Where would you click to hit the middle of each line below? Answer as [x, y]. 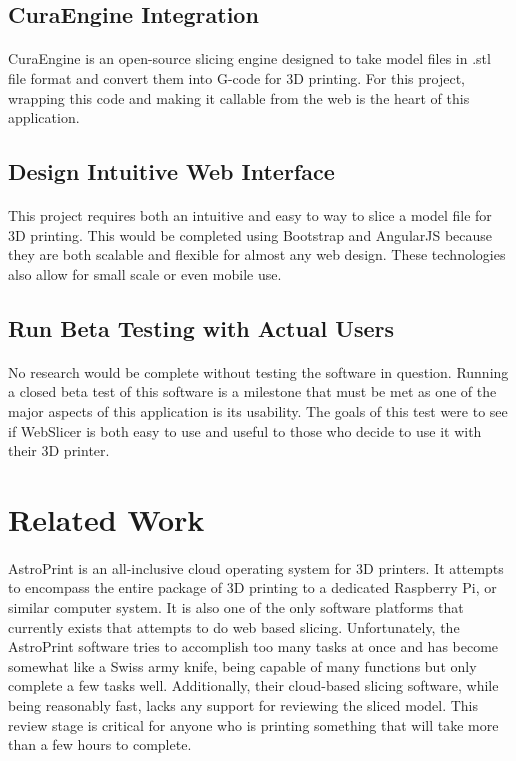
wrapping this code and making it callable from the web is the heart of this [239, 97]
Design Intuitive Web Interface [171, 171]
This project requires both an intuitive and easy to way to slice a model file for [250, 215]
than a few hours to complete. [100, 744]
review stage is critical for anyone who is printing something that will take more [253, 724]
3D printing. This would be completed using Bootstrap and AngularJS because [250, 234]
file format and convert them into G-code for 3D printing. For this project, [237, 77]
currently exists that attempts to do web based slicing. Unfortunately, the [234, 626]
